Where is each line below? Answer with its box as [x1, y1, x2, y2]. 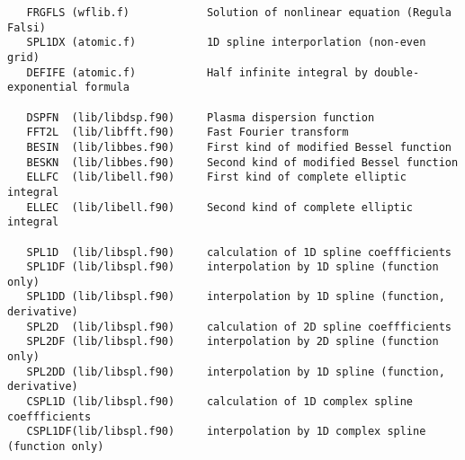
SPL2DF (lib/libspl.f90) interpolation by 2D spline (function [26, 335, 439, 349]
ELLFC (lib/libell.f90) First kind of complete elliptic [26, 171, 407, 184]
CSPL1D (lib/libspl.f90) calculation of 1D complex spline [26, 395, 414, 409]
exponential [7, 81, 78, 94]
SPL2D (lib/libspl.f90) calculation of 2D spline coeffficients [26, 320, 452, 333]
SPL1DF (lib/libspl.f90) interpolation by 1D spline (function [26, 261, 439, 274]
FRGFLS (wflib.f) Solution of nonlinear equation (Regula [26, 6, 452, 19]
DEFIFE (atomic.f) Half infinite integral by [26, 66, 368, 79]
